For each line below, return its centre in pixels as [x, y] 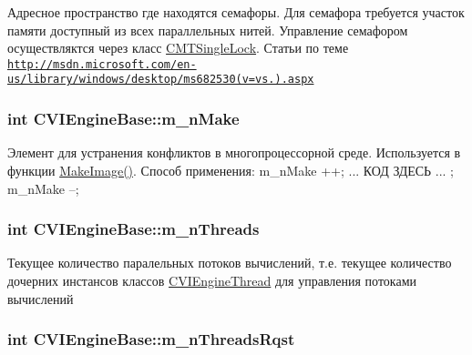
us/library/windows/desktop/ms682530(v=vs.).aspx [161, 80]
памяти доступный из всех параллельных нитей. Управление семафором [208, 30]
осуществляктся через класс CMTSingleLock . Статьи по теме [178, 48]
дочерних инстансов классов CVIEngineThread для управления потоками [212, 280]
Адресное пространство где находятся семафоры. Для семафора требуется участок [236, 12]
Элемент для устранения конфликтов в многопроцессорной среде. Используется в [234, 152]
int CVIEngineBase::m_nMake [123, 119]
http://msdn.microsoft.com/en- [102, 64]
